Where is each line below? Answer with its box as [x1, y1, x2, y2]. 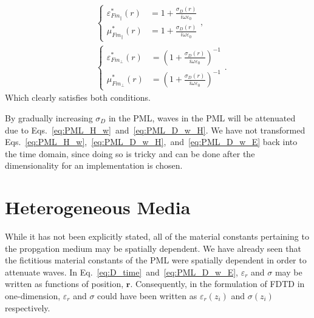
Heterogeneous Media [5, 195, 191, 220]
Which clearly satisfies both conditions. [5, 91, 151, 104]
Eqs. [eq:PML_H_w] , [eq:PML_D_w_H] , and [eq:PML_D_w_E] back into [5, 135, 298, 148]
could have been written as [97, 289, 197, 302]
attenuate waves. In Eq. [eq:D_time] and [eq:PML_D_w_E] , [5, 265, 238, 278]
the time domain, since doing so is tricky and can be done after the [5, 147, 255, 160]
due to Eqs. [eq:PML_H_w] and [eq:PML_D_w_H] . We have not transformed [5, 123, 305, 136]
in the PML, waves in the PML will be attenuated [108, 111, 296, 124]
